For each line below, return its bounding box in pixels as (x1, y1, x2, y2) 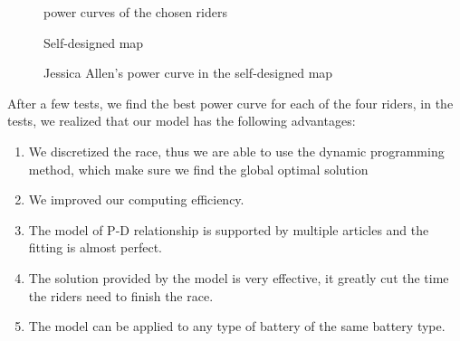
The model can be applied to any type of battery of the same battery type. (28, 317, 446, 336)
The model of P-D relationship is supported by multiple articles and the (28, 220, 429, 239)
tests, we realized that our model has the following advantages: (7, 111, 356, 130)
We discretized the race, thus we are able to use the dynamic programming (28, 141, 445, 160)
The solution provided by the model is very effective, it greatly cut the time (28, 268, 449, 287)
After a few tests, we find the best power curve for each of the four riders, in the (7, 93, 454, 112)
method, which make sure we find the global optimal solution (28, 159, 369, 178)
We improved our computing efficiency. (28, 190, 244, 209)
